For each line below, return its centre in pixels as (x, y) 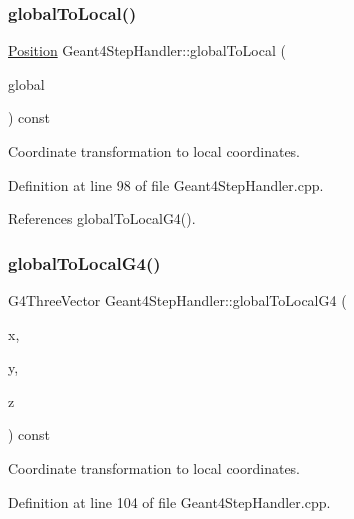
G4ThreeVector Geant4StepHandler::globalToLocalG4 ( (177, 300)
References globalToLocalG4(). (102, 218)
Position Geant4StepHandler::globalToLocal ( (147, 50)
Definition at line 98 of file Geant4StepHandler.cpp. (166, 184)
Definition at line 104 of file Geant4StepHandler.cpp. (169, 501)
